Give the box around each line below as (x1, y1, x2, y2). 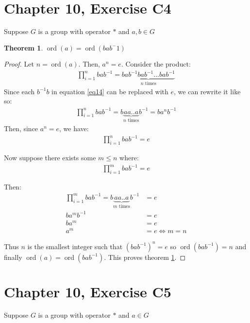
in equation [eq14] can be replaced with (51, 86, 168, 96)
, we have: (59, 123, 89, 134)
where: (119, 152, 139, 162)
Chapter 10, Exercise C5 (4, 281, 171, 301)
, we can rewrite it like (174, 86, 241, 96)
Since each (4, 86, 35, 96)
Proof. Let (4, 59, 34, 69)
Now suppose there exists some (4, 152, 96, 162)
